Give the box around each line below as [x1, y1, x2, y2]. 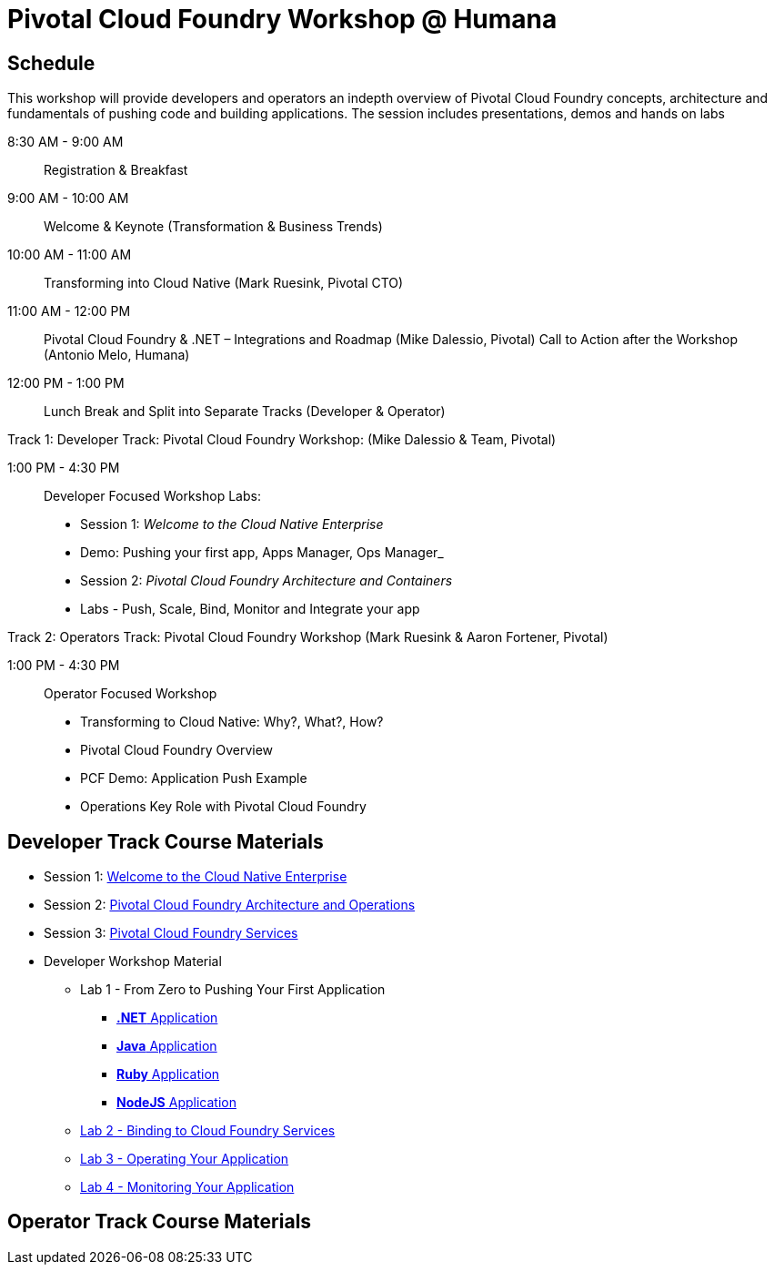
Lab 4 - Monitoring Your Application [80, 1179, 295, 1196]
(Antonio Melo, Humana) [44, 347, 190, 363]
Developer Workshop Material [44, 953, 222, 970]
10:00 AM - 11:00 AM [7, 247, 132, 263]
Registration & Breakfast [44, 162, 188, 178]
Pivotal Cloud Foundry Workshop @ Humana [7, 4, 558, 35]
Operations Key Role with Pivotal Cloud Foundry [80, 799, 367, 815]
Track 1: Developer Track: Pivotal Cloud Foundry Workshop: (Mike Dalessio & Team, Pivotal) [7, 432, 557, 448]
